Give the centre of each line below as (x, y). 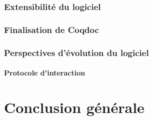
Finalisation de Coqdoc (51, 29)
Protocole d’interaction (45, 73)
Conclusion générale (74, 107)
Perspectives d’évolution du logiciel (76, 52)
